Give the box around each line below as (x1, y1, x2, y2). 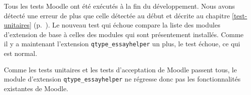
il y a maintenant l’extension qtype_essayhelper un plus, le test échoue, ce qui (4, 39, 240, 49)
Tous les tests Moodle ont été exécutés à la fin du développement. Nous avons (4, 1, 235, 11)
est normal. (4, 48, 37, 58)
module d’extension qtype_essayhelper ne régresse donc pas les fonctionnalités (4, 74, 241, 84)
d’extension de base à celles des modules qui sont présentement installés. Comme (4, 29, 244, 39)
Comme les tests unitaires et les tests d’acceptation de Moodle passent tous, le (4, 64, 237, 74)
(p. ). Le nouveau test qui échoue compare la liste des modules (33, 20, 220, 30)
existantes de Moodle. (4, 83, 68, 93)
